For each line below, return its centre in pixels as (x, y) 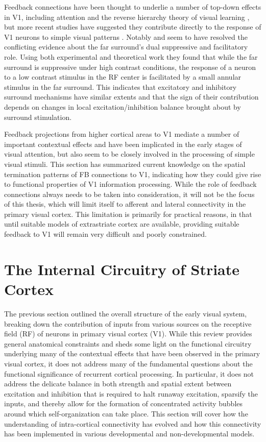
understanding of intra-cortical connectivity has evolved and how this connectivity (133, 423)
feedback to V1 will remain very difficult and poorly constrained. (105, 234)
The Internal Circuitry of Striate (122, 269)
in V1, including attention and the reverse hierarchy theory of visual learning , (127, 17)
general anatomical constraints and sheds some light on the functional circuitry (128, 343)
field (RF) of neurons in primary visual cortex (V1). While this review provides (128, 334)
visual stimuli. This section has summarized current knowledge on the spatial (125, 164)
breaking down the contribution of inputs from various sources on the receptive (128, 323)
